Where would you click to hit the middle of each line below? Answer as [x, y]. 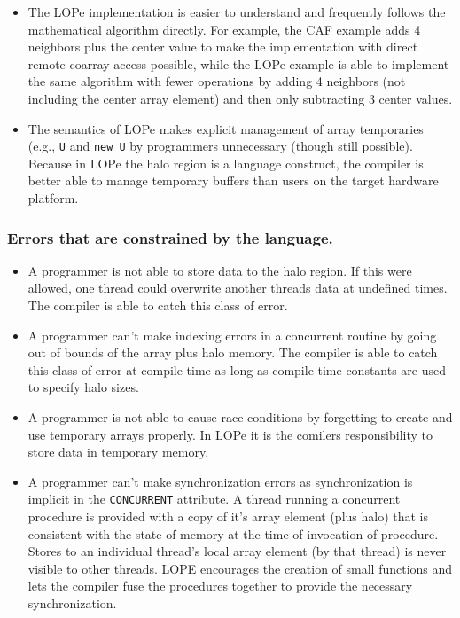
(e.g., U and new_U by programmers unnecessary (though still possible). [220, 146]
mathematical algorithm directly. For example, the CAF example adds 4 [224, 29]
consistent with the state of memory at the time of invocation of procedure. [233, 533]
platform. [53, 198]
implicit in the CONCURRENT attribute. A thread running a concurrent [214, 499]
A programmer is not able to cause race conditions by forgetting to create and [240, 416]
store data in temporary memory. [118, 452]
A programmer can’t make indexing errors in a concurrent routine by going [232, 335]
